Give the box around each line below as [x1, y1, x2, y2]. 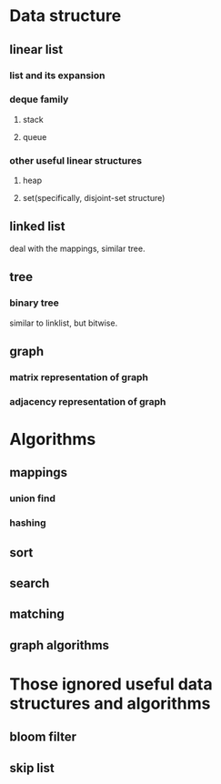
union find [9, 492, 56, 505]
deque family [9, 93, 69, 106]
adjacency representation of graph [9, 395, 166, 407]
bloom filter [9, 729, 77, 745]
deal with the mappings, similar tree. [9, 243, 146, 254]
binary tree [9, 297, 59, 309]
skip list [9, 760, 55, 776]
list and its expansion [9, 69, 105, 82]
